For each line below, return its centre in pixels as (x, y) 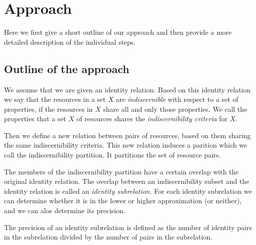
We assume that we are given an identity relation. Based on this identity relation (128, 89)
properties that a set (35, 119)
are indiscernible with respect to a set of (177, 99)
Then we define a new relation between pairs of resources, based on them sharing (128, 135)
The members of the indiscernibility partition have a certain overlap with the (122, 171)
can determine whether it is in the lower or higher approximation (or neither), (123, 201)
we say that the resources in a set (55, 99)
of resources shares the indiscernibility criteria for (152, 119)
